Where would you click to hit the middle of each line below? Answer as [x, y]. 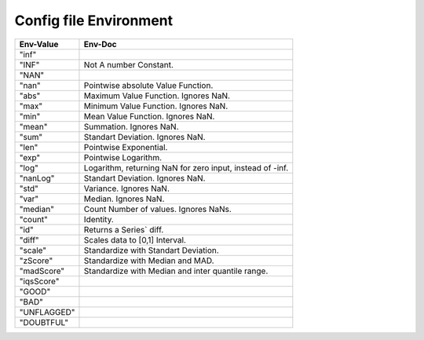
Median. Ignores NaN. [124, 199]
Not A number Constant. [129, 64]
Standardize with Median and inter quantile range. [176, 271]
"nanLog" [37, 178]
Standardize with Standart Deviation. [151, 250]
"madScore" [42, 271]
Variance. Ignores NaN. [127, 188]
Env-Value [39, 44]
